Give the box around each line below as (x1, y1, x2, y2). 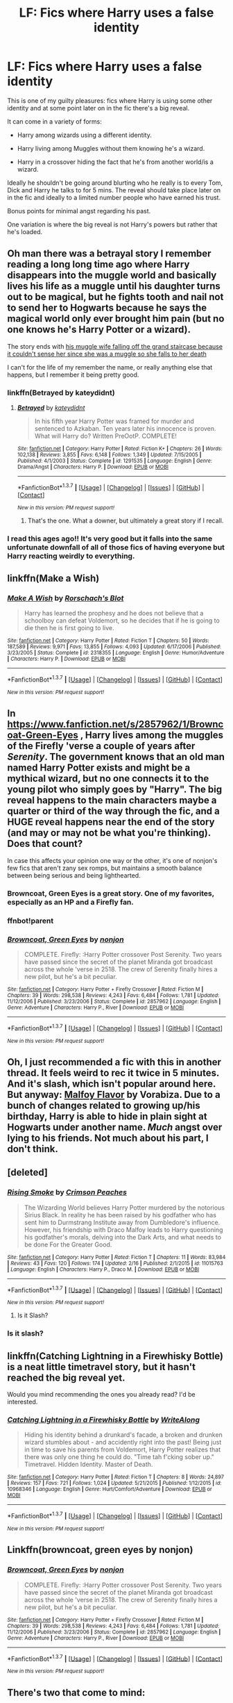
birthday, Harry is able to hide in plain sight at (7, 1110, 207, 1122)
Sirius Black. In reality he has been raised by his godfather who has (24, 1210, 217, 1219)
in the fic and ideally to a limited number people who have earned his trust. (7, 193, 221, 201)
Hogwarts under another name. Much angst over (7, 1121, 223, 1133)
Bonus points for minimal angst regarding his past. (7, 206, 151, 215)
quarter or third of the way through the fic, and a (7, 805, 220, 817)
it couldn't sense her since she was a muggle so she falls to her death (7, 349, 207, 358)
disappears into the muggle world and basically (7, 270, 217, 281)
